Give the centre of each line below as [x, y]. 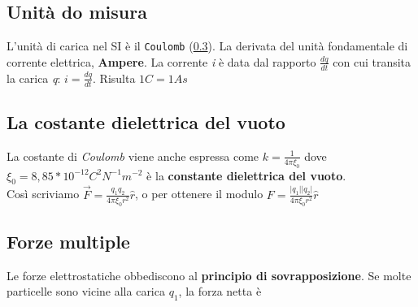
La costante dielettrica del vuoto [146, 121]
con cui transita [372, 61]
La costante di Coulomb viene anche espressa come [133, 156]
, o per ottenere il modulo [199, 194]
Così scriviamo [43, 194]
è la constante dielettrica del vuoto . [246, 175]
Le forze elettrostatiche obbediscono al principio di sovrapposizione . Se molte [209, 275]
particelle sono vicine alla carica [86, 291]
